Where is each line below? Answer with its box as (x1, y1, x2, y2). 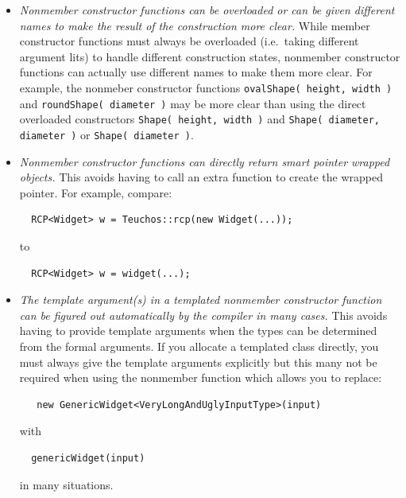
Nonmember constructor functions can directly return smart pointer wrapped (19, 153, 390, 169)
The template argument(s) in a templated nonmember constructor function (19, 291, 382, 308)
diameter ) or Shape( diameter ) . (19, 126, 194, 142)
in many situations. (19, 476, 114, 492)
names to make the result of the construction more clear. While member (19, 17, 370, 33)
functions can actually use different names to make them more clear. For (19, 64, 373, 80)
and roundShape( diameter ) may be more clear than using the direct (19, 95, 366, 111)
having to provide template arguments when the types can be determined (19, 322, 377, 339)
